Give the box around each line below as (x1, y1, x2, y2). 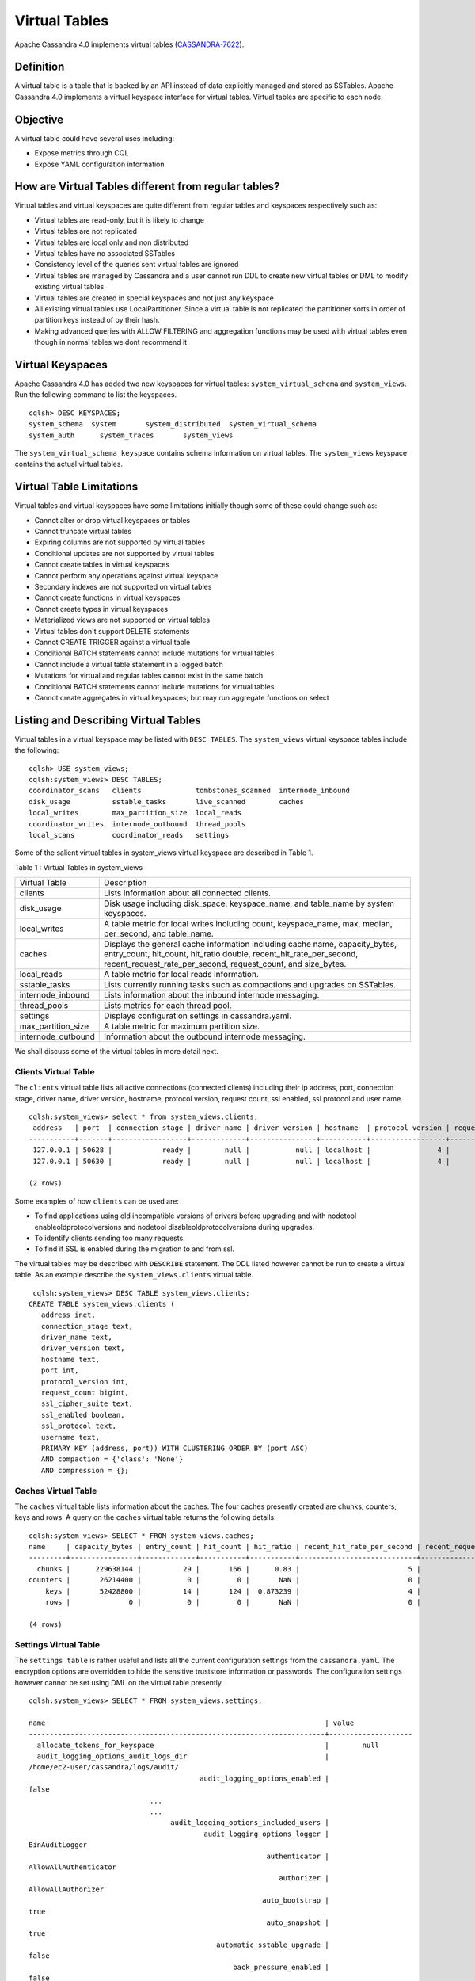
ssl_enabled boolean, (40, 1410, 125, 1419)
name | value (28, 1718, 355, 1727)
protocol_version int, (40, 1377, 130, 1386)
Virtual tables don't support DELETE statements (34, 626, 190, 636)
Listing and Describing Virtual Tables (14, 713, 201, 727)
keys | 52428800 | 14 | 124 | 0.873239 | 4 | (44, 1586, 421, 1596)
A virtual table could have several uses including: (14, 133, 174, 143)
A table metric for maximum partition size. (104, 1021, 260, 1032)
